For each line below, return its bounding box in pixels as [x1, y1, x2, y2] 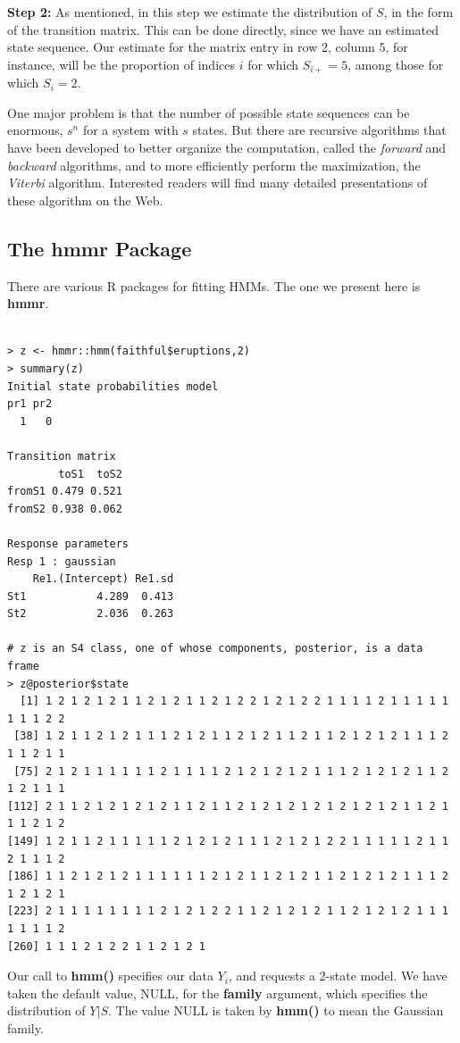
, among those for [347, 54, 444, 73]
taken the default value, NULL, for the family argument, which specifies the [7, 983, 428, 1002]
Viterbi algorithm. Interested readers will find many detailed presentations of [7, 173, 428, 192]
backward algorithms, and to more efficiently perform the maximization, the [7, 155, 421, 174]
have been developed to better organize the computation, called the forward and [7, 138, 447, 157]
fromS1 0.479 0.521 [7, 485, 122, 498]
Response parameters [7, 537, 130, 550]
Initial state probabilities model [7, 380, 219, 393]
